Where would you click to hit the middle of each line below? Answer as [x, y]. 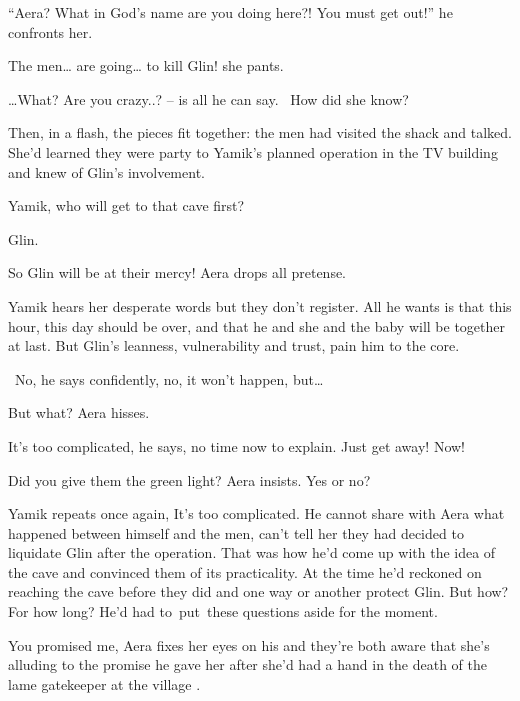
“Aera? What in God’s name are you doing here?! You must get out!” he [230, 12]
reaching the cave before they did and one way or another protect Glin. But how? [258, 591]
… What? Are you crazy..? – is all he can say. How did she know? [208, 98]
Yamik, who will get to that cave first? [126, 205]
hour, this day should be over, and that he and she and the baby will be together [256, 325]
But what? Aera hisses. [79, 412]
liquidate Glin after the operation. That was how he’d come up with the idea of [252, 552]
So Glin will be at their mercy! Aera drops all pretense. [177, 272]
